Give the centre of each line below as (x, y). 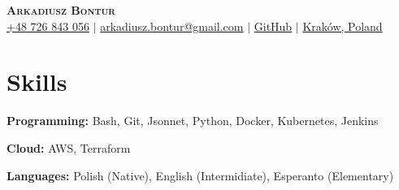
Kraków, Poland (343, 26)
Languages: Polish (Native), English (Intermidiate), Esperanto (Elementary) (200, 175)
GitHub (273, 26)
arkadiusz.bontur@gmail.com (172, 26)
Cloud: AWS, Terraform (69, 147)
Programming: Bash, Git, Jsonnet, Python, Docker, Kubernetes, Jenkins (193, 121)
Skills (37, 82)
